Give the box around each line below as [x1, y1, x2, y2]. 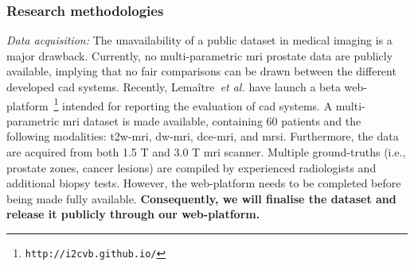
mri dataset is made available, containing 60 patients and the [62, 112, 361, 129]
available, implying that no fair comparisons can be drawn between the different [6, 63, 396, 79]
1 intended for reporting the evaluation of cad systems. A [53, 94, 333, 114]
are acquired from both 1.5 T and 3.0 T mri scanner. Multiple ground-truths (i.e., [6, 144, 406, 160]
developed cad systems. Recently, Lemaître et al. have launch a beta [6, 79, 341, 94]
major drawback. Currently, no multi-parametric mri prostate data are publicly [6, 47, 393, 64]
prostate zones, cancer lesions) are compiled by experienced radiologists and [6, 159, 377, 175]
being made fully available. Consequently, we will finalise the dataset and [6, 190, 396, 206]
